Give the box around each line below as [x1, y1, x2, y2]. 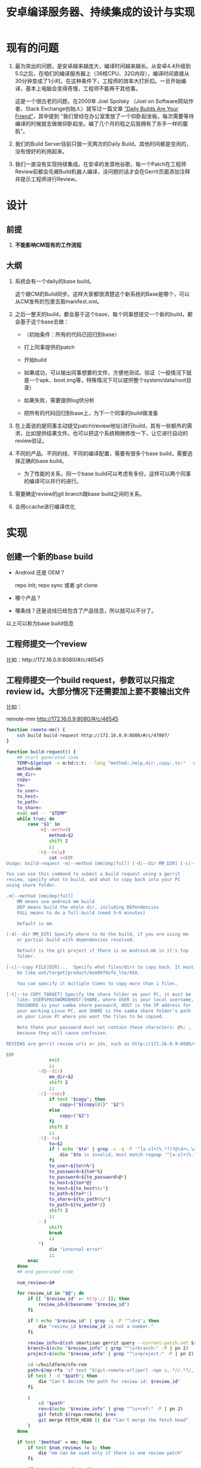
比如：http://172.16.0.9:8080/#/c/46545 [6, 656, 104, 663]
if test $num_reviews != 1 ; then [28, 1445, 111, 1451]
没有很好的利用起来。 [14, 147, 68, 155]
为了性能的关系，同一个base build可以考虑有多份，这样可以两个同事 [23, 470, 191, 477]
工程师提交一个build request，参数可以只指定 [6, 675, 175, 685]
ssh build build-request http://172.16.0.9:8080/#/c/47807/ [17, 733, 170, 738]
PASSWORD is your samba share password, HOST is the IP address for [17, 1003, 191, 1009]
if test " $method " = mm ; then [17, 1439, 93, 1445]
